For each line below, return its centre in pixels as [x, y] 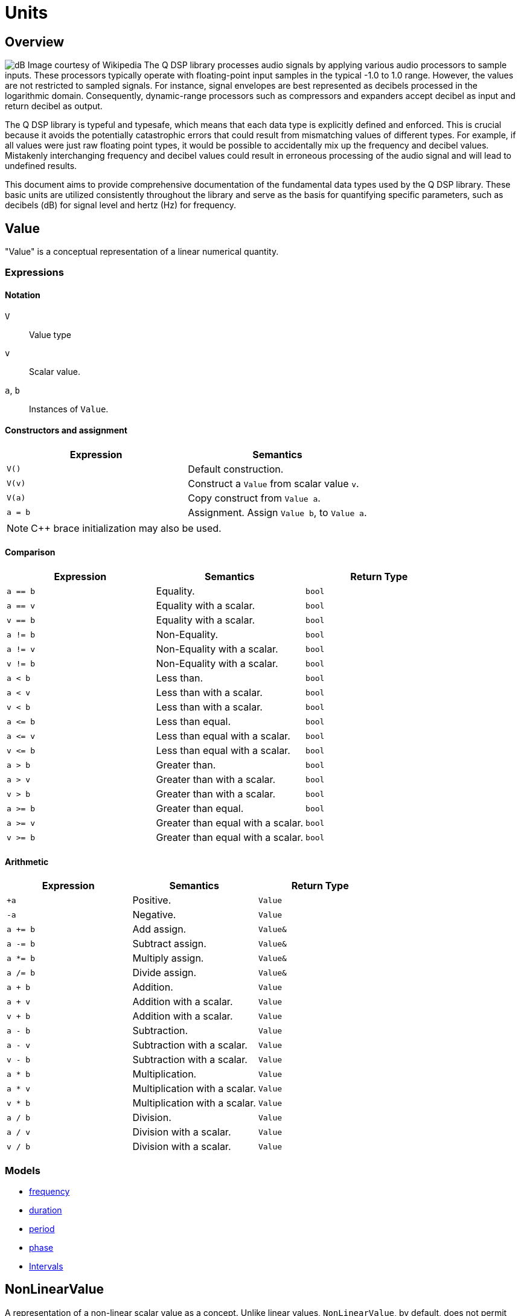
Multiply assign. [168, 958]
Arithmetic [27, 861]
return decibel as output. [54, 106]
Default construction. [236, 469]
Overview [35, 42]
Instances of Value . [69, 409]
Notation [23, 295]
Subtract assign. [169, 944]
